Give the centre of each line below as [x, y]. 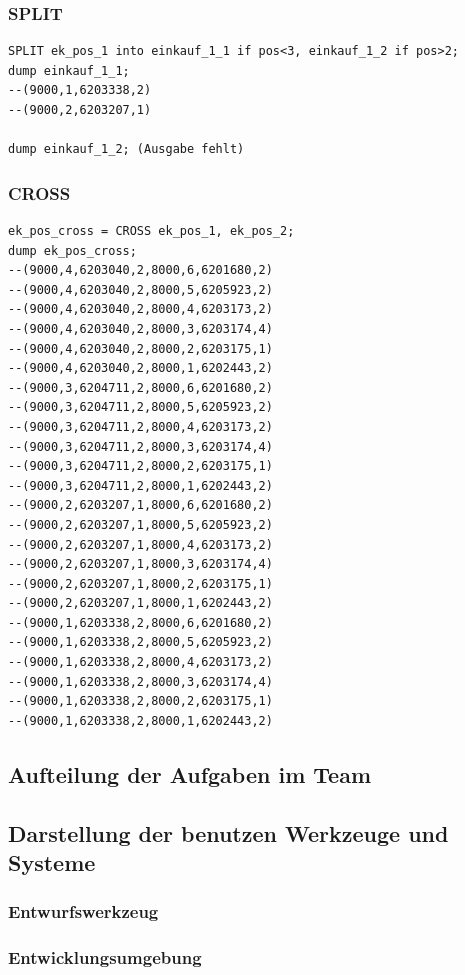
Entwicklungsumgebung [105, 957]
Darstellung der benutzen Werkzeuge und [228, 832]
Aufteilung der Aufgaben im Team [190, 773]
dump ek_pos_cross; [72, 250]
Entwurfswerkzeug [83, 911]
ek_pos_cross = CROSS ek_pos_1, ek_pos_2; [151, 231]
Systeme [52, 862]
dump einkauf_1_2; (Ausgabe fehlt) [126, 149]
